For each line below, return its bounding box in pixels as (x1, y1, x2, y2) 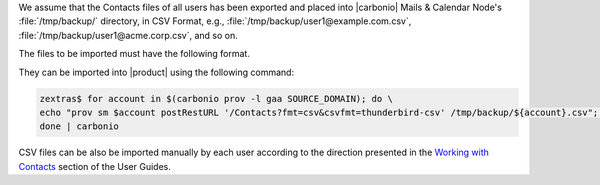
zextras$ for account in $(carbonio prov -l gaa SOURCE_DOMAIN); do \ (39, 93, 394, 104)
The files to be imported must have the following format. (18, 48, 250, 60)
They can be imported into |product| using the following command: (18, 66, 295, 78)
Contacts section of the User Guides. (18, 160, 172, 172)
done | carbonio (39, 121, 120, 132)
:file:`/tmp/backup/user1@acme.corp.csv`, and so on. (18, 29, 239, 41)
